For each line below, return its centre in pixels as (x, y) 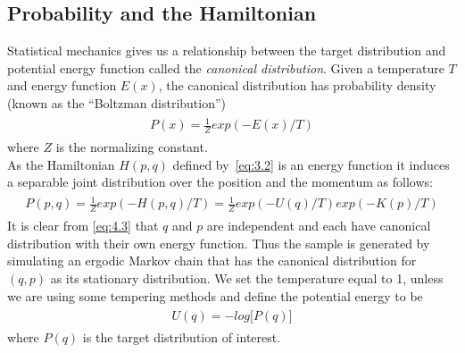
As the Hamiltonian (61, 164)
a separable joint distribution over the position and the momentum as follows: (220, 182)
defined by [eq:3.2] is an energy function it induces (311, 164)
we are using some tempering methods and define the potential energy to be (215, 295)
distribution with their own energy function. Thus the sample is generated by (219, 243)
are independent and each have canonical (319, 226)
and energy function (62, 85)
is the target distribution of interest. (182, 337)
